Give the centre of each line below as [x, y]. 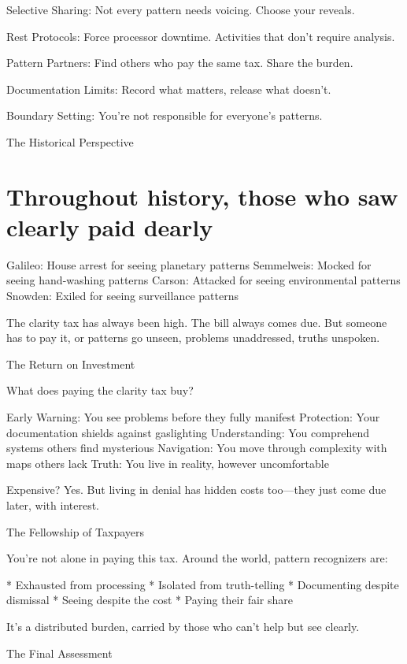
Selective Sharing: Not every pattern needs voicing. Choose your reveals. [181, 9]
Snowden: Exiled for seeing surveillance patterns [122, 296]
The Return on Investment [71, 364]
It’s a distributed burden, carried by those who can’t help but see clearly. [183, 626]
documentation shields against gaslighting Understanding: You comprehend [188, 432]
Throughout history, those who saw [202, 196]
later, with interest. [53, 505]
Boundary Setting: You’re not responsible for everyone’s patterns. [165, 115]
